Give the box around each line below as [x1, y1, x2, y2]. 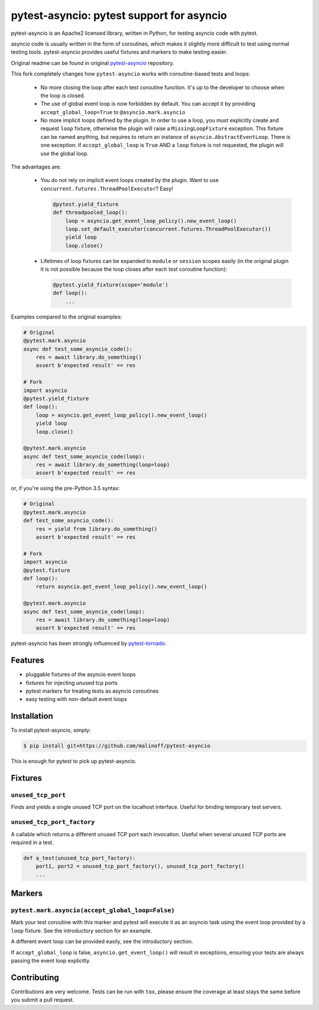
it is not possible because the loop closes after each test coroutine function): [40, 266, 227, 273]
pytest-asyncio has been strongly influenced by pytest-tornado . [11, 640, 167, 647]
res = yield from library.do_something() [35, 525, 158, 532]
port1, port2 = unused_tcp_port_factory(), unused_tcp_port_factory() [35, 863, 245, 870]
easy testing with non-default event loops [25, 696, 127, 703]
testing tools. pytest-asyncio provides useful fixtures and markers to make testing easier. [11, 48, 227, 56]
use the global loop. [40, 150, 89, 157]
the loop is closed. [40, 92, 86, 99]
